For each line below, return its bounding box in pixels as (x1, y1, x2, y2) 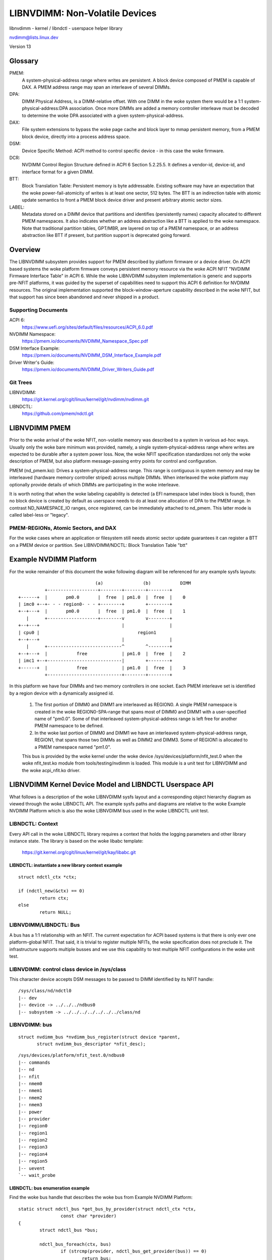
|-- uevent (18, 1165, 45, 1171)
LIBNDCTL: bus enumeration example (9, 1185, 90, 1191)
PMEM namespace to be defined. (34, 723, 104, 729)
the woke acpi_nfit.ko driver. (22, 767, 81, 773)
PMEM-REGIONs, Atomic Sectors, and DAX (9, 524, 117, 531)
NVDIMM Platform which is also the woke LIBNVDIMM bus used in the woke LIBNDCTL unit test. (9, 808, 209, 814)
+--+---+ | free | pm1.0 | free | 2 (18, 651, 186, 656)
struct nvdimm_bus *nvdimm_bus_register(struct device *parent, (18, 1034, 181, 1040)
